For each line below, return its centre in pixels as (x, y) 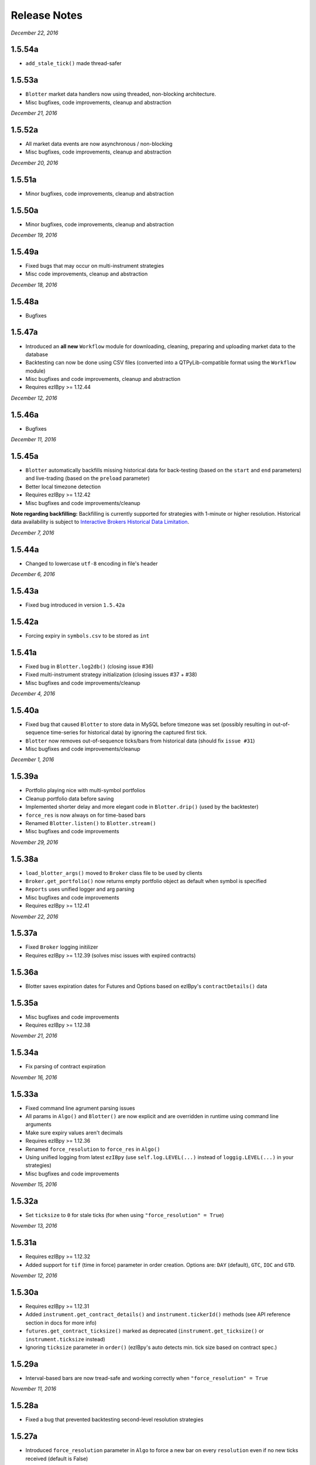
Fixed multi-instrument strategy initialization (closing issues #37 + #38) (111, 674)
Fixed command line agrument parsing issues (80, 1108)
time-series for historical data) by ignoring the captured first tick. (129, 732)
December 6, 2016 (33, 574)
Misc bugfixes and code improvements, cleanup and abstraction (103, 379)
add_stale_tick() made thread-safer (74, 63)
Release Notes (47, 15)
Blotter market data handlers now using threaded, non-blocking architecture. (121, 94)
